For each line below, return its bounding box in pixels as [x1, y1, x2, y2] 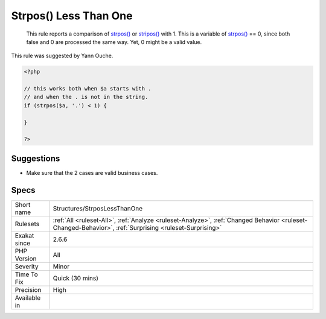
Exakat [14, 231, 34, 239]
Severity [14, 262, 39, 271]
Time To [14, 270, 39, 279]
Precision [14, 285, 42, 294]
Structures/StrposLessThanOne [53, 204, 143, 212]
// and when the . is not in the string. [24, 93, 149, 101]
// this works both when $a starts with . [24, 85, 152, 92]
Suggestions [11, 153, 60, 163]
